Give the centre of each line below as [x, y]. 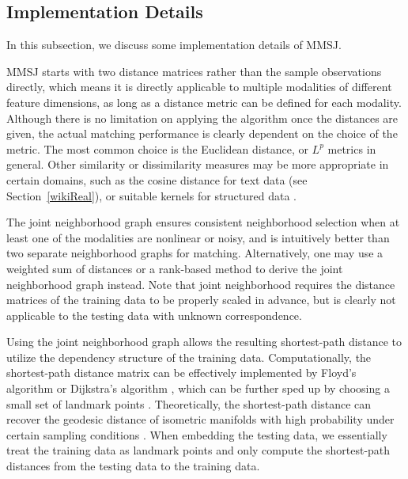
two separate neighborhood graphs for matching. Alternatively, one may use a [195, 253]
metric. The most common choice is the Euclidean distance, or [157, 148]
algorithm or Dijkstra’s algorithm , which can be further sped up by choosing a [198, 388]
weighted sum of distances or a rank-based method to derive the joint [175, 268]
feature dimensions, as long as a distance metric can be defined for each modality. [204, 102]
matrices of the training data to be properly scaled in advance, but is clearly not [201, 300]
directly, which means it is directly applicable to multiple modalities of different [199, 87]
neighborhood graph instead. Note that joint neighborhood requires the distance [201, 284]
